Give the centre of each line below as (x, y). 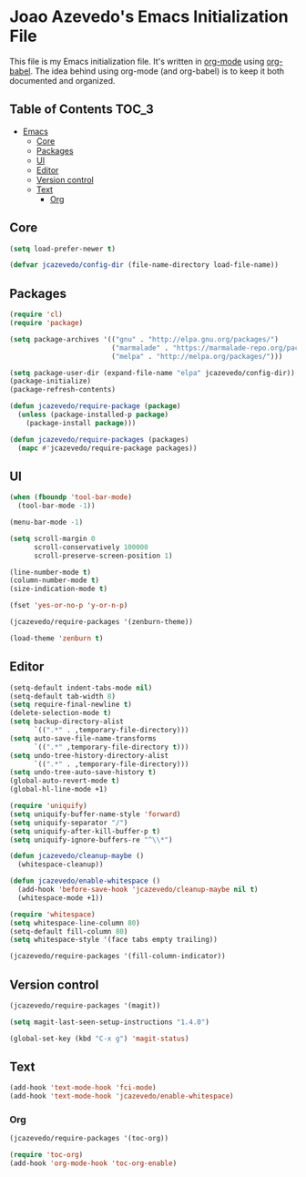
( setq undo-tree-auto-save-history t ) (83, 773)
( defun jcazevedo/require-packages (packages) (99, 439)
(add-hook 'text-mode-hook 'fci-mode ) (83, 1088)
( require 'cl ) (36, 315)
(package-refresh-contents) (63, 390)
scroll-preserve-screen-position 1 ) (103, 556)
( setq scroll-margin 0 (52, 538)
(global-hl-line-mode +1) (58, 790)
